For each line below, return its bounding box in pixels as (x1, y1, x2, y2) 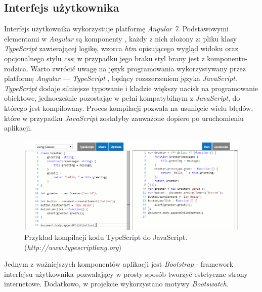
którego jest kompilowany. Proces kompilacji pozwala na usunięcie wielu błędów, (4, 102, 253, 113)
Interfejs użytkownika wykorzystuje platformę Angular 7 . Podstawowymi (4, 23, 229, 34)
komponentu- (207, 53, 248, 63)
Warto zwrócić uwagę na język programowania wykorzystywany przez (30, 63, 246, 73)
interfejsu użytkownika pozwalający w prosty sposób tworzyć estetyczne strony (4, 268, 248, 279)
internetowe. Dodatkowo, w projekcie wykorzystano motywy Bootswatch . (4, 278, 229, 289)
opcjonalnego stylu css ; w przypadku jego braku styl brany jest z (4, 53, 205, 63)
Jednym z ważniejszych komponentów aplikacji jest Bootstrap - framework (4, 259, 234, 269)
